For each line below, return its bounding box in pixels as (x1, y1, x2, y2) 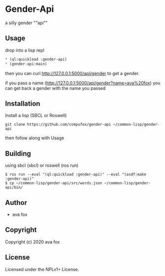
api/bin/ (5, 185, 23, 190)
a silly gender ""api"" (5, 20, 48, 26)
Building (5, 149, 31, 158)
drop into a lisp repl (5, 47, 44, 53)
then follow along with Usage (5, 135, 65, 141)
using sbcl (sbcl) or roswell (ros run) (5, 162, 79, 168)
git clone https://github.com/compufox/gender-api (5, 122, 111, 127)
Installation (5, 99, 40, 108)
